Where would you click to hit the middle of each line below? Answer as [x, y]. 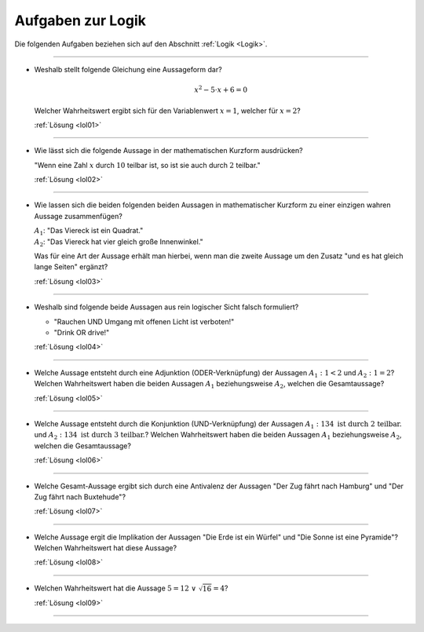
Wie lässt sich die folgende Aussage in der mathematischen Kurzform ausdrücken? [168, 151]
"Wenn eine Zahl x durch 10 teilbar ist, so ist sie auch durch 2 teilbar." [147, 165]
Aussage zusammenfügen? [79, 216]
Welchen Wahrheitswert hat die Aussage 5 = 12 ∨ [115, 588]
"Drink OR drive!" [82, 332]
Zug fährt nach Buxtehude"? [80, 497]
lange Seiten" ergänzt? [71, 267]
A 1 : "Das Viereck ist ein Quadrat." [89, 232]
